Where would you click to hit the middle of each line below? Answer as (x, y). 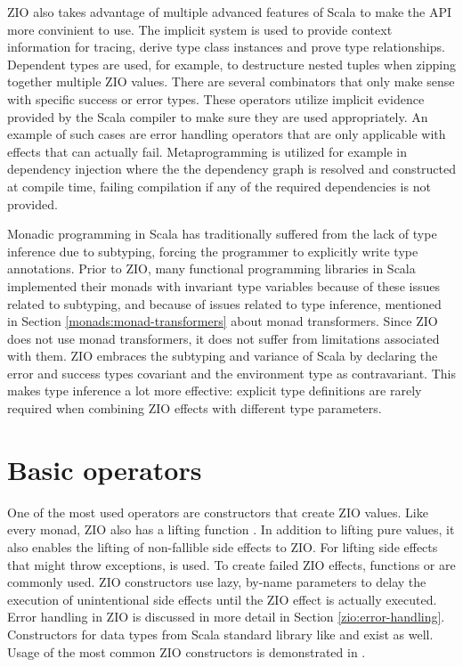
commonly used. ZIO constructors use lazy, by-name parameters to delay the (217, 582)
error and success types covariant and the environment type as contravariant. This (231, 373)
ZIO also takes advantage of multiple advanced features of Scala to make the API (229, 12)
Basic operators (105, 469)
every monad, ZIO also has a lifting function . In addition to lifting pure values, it (231, 529)
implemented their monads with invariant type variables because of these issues (223, 285)
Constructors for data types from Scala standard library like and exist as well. (220, 634)
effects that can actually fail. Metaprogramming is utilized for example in (207, 151)
